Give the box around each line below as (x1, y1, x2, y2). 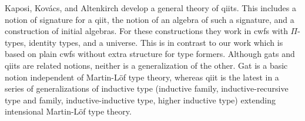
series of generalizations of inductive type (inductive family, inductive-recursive (5, 82, 289, 95)
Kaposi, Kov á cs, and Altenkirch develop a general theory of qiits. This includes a (5, 2, 296, 14)
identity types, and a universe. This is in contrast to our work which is (28, 36, 283, 48)
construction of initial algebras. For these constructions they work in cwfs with (5, 25, 288, 37)
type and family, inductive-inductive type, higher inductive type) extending (5, 93, 276, 106)
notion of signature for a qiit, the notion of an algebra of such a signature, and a (5, 13, 294, 25)
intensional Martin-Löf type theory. (5, 105, 132, 117)
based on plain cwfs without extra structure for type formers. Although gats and (5, 48, 295, 60)
